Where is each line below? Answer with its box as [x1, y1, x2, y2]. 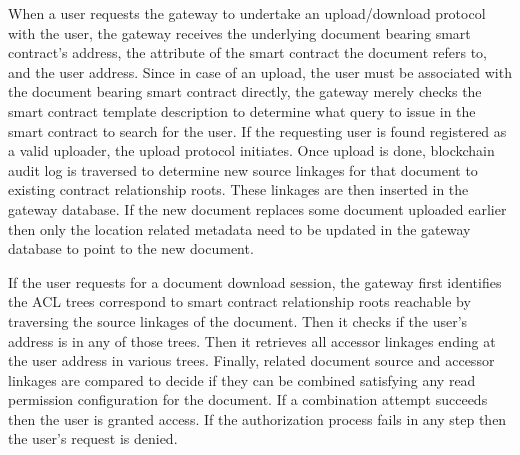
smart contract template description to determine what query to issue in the [8, 100, 476, 121]
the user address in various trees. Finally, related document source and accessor [8, 350, 495, 371]
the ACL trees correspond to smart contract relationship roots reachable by [8, 291, 471, 312]
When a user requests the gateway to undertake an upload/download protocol [8, 3, 486, 23]
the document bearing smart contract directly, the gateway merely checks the [8, 81, 482, 102]
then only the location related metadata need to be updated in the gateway [8, 218, 471, 239]
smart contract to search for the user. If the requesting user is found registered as [8, 120, 507, 141]
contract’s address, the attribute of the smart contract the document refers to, [8, 42, 487, 63]
